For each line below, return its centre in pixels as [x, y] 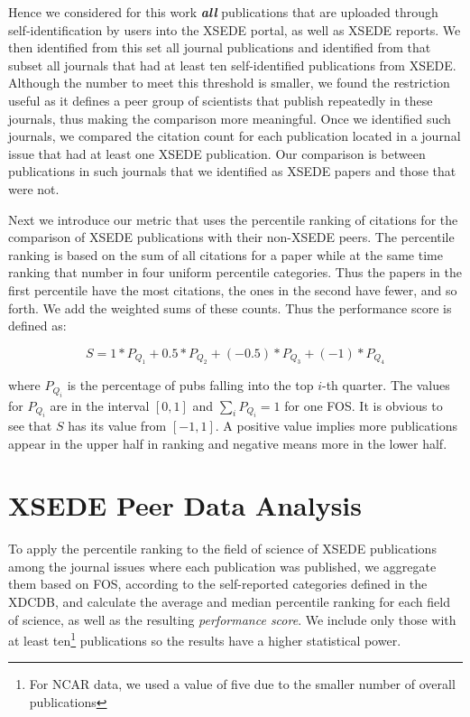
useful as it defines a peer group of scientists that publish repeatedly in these [221, 100]
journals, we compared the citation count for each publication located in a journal [235, 136]
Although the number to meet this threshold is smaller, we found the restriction [229, 83]
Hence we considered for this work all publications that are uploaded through [223, 12]
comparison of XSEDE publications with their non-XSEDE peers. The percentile [231, 237]
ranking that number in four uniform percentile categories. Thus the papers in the [235, 272]
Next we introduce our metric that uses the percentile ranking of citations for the [233, 219]
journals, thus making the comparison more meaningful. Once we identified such [230, 118]
